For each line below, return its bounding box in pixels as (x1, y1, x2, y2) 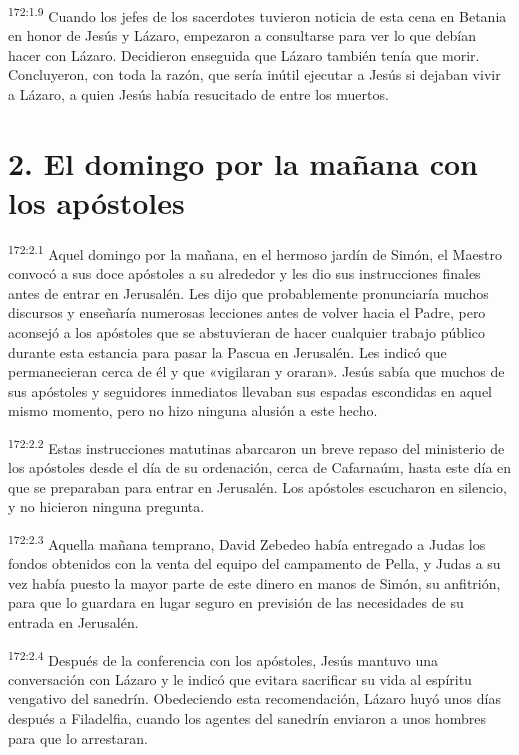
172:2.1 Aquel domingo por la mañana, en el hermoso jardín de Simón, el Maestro (8, 240, 503, 264)
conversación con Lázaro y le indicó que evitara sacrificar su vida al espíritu (8, 668, 472, 689)
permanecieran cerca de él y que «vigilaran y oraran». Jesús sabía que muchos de (8, 361, 505, 382)
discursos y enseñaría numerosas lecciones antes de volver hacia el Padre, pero (8, 302, 486, 323)
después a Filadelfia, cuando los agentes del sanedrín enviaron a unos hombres (8, 708, 487, 729)
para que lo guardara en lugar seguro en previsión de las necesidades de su (8, 592, 464, 613)
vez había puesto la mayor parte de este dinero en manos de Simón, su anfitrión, (8, 572, 501, 593)
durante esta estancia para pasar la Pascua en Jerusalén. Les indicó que (8, 341, 447, 362)
